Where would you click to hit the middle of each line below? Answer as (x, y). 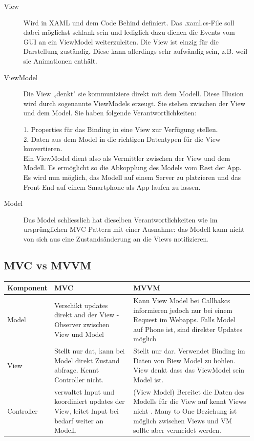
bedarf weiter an (79, 420)
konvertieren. (43, 148)
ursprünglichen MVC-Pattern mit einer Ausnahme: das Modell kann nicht (134, 229)
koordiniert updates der (90, 401)
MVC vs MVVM (48, 265)
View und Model (79, 334)
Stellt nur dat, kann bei (90, 351)
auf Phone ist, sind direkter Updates (188, 329)
